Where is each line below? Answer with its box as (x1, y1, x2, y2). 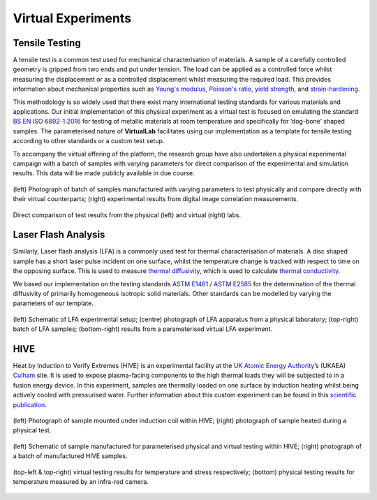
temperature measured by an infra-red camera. (13, 477, 149, 485)
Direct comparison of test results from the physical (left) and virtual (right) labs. (13, 210, 241, 219)
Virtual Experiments (13, 10, 132, 26)
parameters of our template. (13, 299, 94, 307)
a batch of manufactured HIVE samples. (13, 452, 128, 460)
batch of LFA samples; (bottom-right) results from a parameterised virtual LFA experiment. (13, 325, 272, 333)
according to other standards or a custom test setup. (13, 137, 165, 145)
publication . (13, 400, 47, 409)
